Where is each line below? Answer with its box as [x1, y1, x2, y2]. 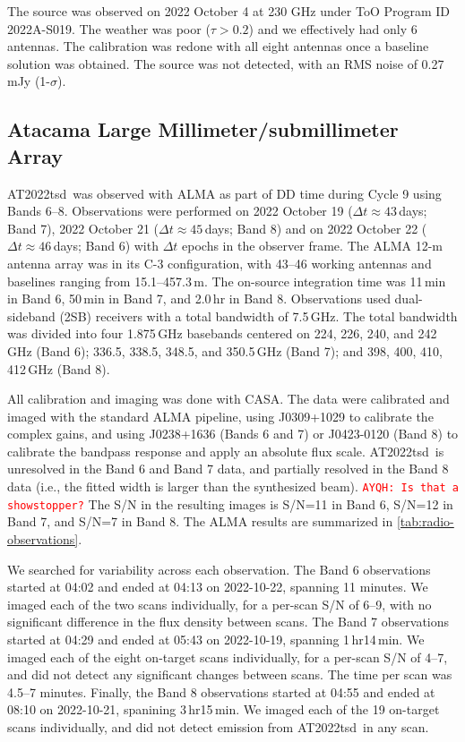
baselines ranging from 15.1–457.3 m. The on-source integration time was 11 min [7, 271, 446, 290]
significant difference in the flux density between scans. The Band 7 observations [7, 612, 450, 631]
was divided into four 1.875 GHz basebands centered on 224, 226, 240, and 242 [7, 324, 437, 343]
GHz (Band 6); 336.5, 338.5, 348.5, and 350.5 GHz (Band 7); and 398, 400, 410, [7, 341, 443, 360]
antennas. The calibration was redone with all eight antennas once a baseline [7, 37, 429, 55]
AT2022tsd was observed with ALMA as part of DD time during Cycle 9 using [7, 183, 442, 202]
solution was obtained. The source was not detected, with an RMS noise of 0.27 [7, 54, 444, 72]
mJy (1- [7, 72, 51, 90]
